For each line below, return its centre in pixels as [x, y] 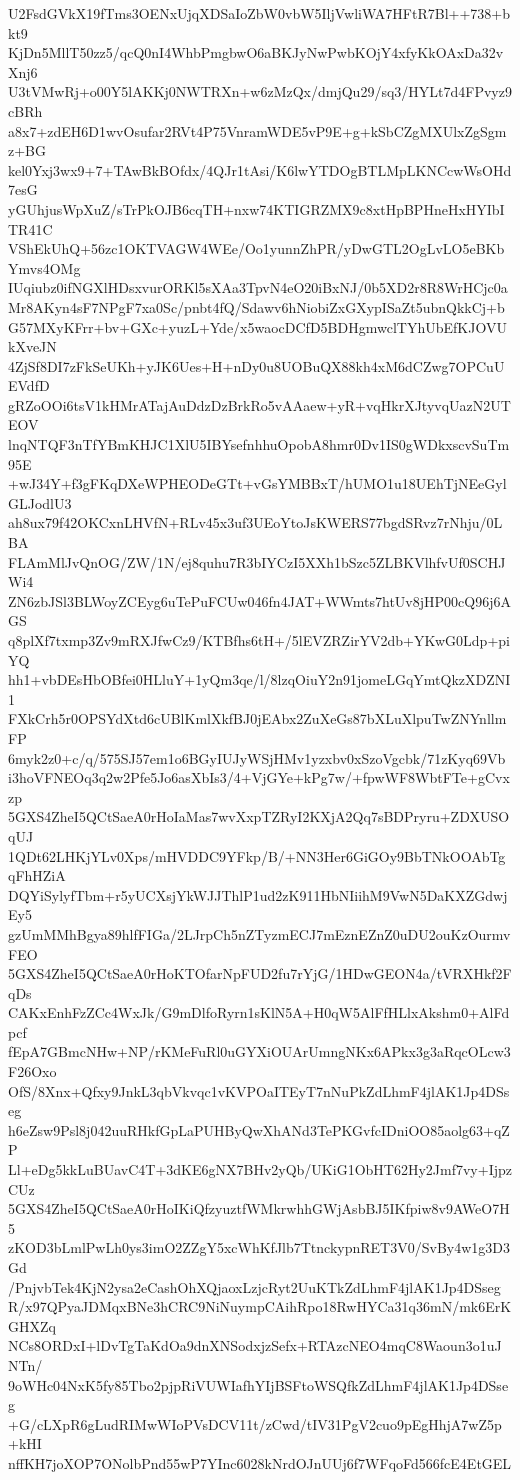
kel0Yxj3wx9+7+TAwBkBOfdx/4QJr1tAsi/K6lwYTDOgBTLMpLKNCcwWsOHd [260, 169]
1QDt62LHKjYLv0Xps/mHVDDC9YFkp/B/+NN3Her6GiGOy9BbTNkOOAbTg [257, 855]
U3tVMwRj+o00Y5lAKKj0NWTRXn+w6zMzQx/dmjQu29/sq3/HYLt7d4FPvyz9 [260, 91]
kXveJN [32, 346]
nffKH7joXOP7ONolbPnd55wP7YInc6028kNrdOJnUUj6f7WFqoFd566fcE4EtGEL [260, 1462]
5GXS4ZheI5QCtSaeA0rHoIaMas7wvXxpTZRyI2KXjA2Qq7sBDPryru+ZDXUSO [259, 816]
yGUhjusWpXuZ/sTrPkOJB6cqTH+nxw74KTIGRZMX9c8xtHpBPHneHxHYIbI [256, 208]
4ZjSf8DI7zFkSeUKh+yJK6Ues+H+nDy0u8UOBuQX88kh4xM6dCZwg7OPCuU [256, 365]
